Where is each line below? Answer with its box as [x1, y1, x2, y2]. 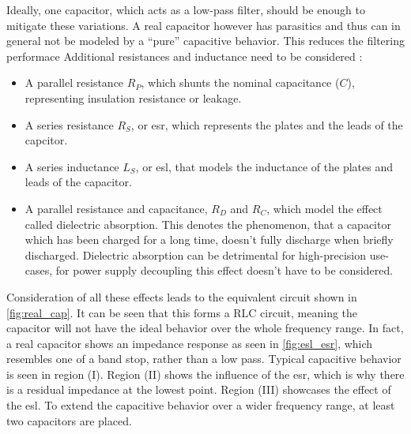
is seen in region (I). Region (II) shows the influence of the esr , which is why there [6, 365, 405, 382]
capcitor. [25, 132, 68, 148]
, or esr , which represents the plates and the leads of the [130, 116, 403, 133]
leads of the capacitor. [25, 174, 132, 190]
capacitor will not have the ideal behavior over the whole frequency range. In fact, [6, 320, 404, 336]
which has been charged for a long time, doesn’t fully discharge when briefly [25, 231, 394, 248]
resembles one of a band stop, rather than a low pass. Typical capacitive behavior [6, 350, 402, 367]
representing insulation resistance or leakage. [25, 89, 242, 106]
